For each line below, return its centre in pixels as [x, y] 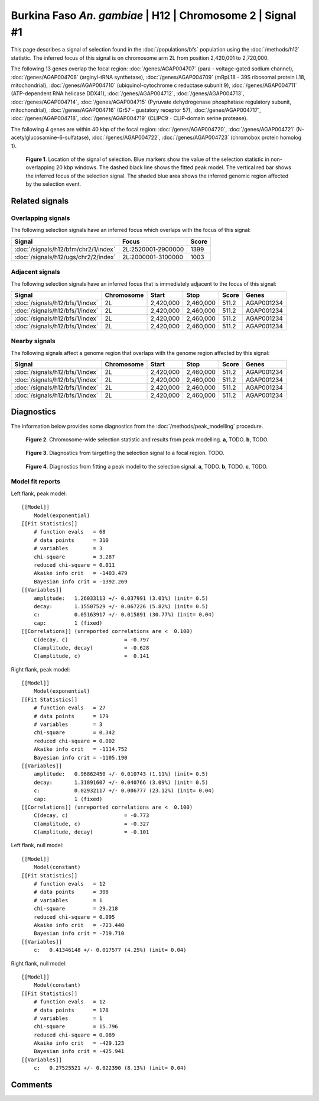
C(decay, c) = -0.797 [91, 640]
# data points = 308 [71, 892]
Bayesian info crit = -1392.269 [80, 582]
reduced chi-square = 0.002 [74, 741]
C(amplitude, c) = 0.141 [91, 656]
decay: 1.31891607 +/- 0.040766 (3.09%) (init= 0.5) [121, 782]
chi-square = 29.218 [76, 909]
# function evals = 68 [69, 532]
